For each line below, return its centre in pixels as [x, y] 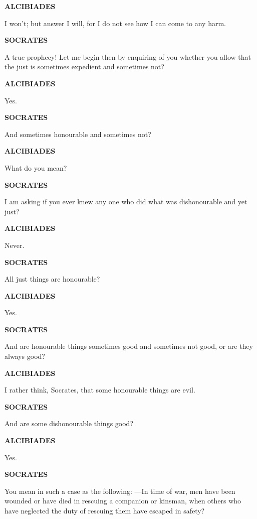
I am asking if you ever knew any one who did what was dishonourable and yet [126, 202]
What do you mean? [36, 167]
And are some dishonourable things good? [69, 423]
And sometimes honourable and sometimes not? [78, 134]
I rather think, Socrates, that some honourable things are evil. [100, 390]
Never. [15, 245]
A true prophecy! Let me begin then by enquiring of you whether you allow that [128, 56]
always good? [25, 356]
